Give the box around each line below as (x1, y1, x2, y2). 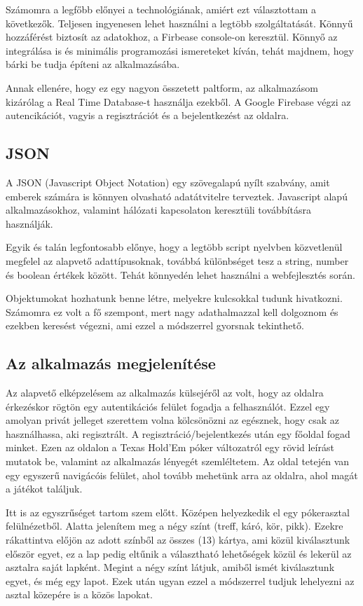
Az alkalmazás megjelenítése (6, 352, 216, 374)
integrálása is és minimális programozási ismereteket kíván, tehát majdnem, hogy (6, 43, 354, 57)
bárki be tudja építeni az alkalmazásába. (6, 57, 180, 71)
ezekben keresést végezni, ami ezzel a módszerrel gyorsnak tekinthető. (6, 318, 304, 333)
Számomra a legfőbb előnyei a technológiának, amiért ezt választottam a (6, 2, 317, 16)
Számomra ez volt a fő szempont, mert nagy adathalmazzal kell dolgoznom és (6, 304, 338, 319)
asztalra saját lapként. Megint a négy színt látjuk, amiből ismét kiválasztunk (6, 560, 335, 574)
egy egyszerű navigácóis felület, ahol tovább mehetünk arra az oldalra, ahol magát (6, 467, 358, 482)
